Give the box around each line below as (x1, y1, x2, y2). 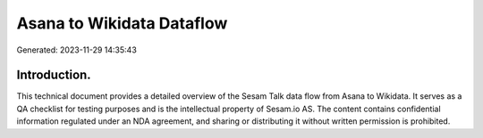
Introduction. (16, 68, 91, 83)
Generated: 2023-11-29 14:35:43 (16, 45, 138, 55)
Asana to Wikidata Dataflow (16, 13, 228, 33)
